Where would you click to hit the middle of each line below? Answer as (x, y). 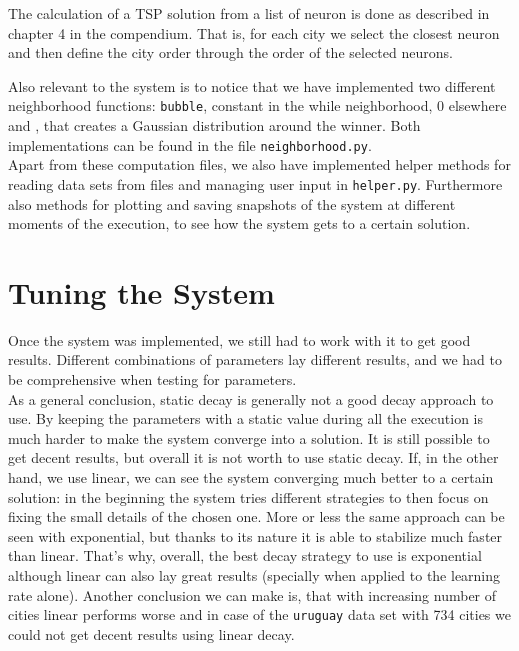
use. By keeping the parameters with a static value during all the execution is (246, 418)
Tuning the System (141, 291)
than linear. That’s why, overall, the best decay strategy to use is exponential (245, 555)
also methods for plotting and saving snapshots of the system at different (232, 203)
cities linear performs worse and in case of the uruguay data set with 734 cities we (259, 614)
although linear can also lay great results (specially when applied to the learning (254, 574)
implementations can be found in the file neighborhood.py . (190, 144)
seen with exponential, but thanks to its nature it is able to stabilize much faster (255, 535)
